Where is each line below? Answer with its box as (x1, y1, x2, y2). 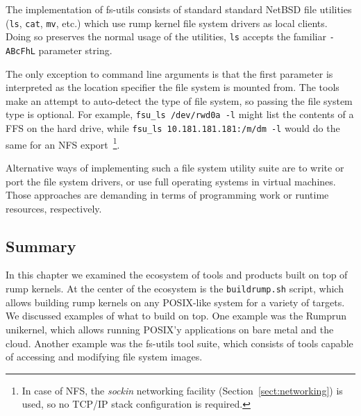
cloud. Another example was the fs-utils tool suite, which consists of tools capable (6, 335, 353, 350)
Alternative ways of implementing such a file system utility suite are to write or (6, 160, 344, 174)
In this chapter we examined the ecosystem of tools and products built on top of (6, 267, 348, 282)
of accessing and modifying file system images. (6, 349, 203, 364)
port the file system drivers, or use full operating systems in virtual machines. (6, 174, 336, 188)
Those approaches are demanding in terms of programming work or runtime (6, 188, 329, 202)
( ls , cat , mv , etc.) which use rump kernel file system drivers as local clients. (6, 15, 328, 30)
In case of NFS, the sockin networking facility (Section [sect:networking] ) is (22, 383, 343, 397)
